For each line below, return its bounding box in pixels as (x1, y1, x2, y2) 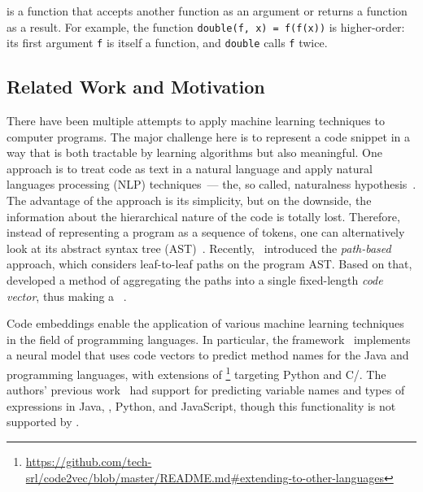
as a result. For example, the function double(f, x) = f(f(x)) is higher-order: (7, 18, 405, 35)
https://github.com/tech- (25, 453, 152, 470)
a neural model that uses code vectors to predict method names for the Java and (7, 346, 409, 364)
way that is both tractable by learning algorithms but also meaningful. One (7, 144, 382, 161)
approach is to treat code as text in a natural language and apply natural (7, 159, 373, 176)
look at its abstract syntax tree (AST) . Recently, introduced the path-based (7, 239, 391, 256)
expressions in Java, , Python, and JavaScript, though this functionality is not (7, 397, 396, 414)
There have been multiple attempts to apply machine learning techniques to (7, 112, 385, 129)
